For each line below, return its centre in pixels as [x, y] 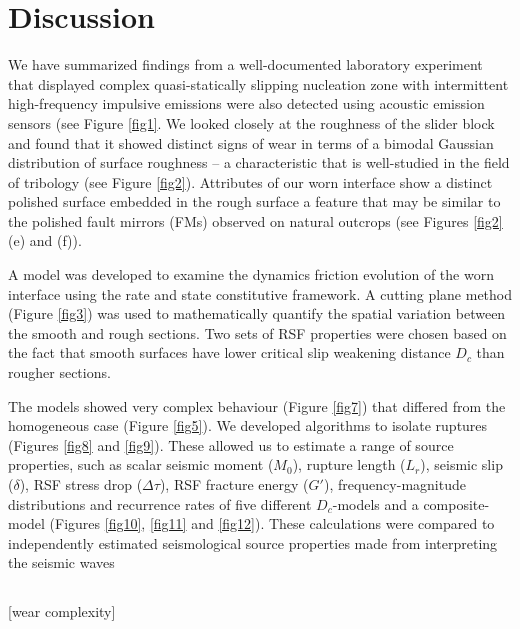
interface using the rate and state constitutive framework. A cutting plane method [260, 293]
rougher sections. [59, 372]
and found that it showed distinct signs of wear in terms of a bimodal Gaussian [251, 142]
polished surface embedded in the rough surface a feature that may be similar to [254, 201]
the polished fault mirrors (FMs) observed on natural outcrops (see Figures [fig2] [255, 220]
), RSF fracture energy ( [234, 484]
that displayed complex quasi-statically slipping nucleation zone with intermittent [258, 83]
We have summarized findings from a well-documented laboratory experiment [245, 64]
